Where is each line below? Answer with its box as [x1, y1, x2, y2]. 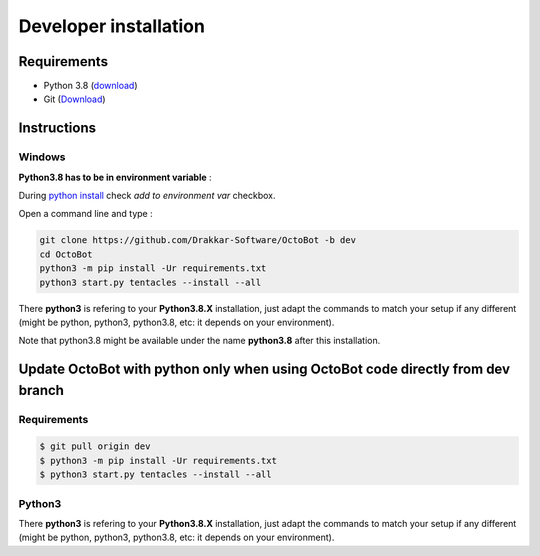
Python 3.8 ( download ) [43, 80, 138, 92]
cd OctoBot [39, 248, 93, 260]
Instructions [18, 120, 97, 137]
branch [18, 381, 65, 399]
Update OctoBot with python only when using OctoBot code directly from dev [18, 361, 510, 378]
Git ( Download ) [43, 93, 106, 105]
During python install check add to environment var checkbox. [18, 190, 276, 201]
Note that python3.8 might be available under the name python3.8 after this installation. [18, 335, 381, 347]
